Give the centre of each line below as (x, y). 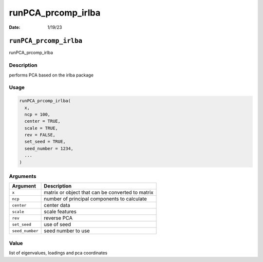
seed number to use (67, 231)
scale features (60, 212)
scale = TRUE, (41, 128)
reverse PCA (58, 218)
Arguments (23, 176)
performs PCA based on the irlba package (51, 75)
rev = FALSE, (40, 135)
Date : (15, 27)
